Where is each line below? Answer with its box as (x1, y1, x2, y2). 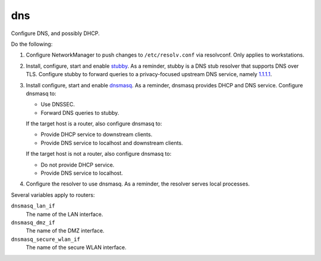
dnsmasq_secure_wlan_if (11, 235, 80, 243)
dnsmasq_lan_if (11, 203, 56, 209)
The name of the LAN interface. (26, 210, 103, 218)
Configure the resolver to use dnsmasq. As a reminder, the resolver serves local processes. (26, 180, 250, 187)
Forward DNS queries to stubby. (40, 109, 119, 116)
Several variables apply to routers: (11, 191, 95, 199)
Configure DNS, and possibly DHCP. (11, 30, 100, 37)
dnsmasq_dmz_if (11, 219, 56, 226)
